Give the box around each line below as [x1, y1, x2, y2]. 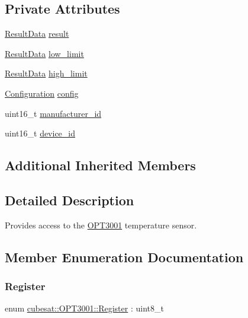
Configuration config [5, 87, 79, 99]
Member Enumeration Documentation [5, 247, 244, 266]
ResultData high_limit [5, 67, 88, 79]
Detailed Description [5, 190, 134, 209]
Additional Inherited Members [5, 156, 196, 174]
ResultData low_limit [5, 47, 84, 59]
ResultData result [5, 27, 69, 40]
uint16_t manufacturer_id [5, 107, 102, 119]
